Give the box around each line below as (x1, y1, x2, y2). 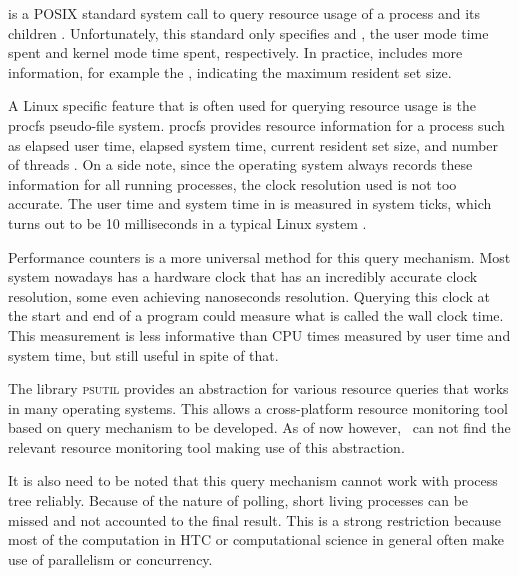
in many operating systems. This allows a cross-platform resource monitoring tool (8, 397, 508, 418)
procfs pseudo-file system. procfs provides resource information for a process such (8, 114, 505, 135)
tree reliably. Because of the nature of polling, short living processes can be (8, 490, 469, 511)
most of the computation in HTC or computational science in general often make (8, 529, 505, 550)
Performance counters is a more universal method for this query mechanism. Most (8, 246, 511, 267)
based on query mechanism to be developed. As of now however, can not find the (8, 417, 511, 438)
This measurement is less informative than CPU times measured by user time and (8, 324, 511, 345)
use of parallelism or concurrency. (8, 548, 213, 569)
